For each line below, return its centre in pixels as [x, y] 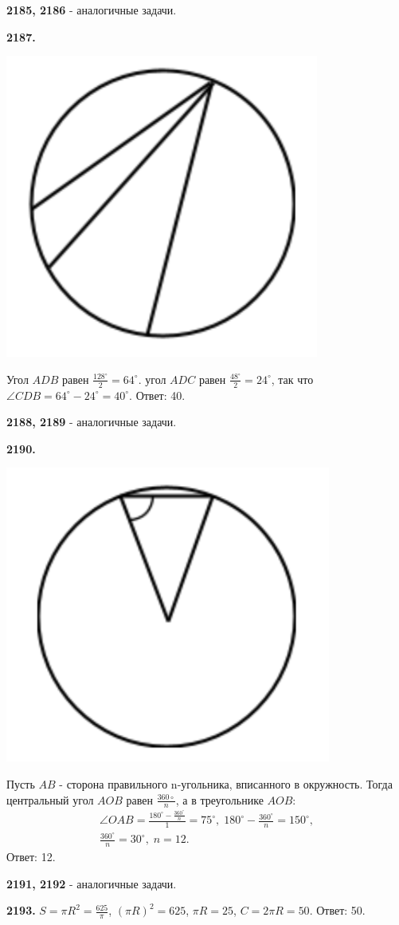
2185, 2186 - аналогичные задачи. [92, 10]
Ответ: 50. [341, 910]
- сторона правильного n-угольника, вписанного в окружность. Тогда [226, 783]
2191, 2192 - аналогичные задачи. [92, 883]
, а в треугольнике [219, 799]
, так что [292, 379]
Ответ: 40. [160, 395]
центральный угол [50, 799]
